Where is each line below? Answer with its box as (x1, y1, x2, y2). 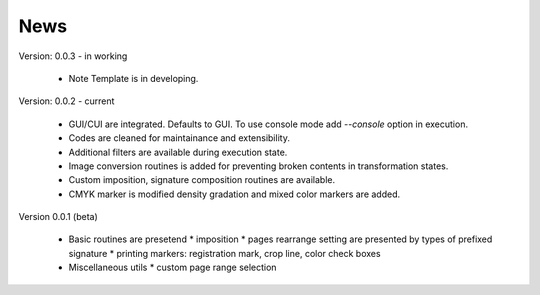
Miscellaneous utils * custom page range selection (68, 261, 277, 274)
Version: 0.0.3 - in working (18, 50, 128, 62)
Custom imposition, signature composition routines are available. (68, 174, 335, 186)
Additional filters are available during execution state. (68, 146, 288, 158)
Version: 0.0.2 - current (18, 95, 115, 107)
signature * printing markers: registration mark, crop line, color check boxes (68, 247, 381, 259)
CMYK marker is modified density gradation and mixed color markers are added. (68, 188, 401, 200)
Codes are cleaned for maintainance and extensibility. (68, 132, 290, 144)
